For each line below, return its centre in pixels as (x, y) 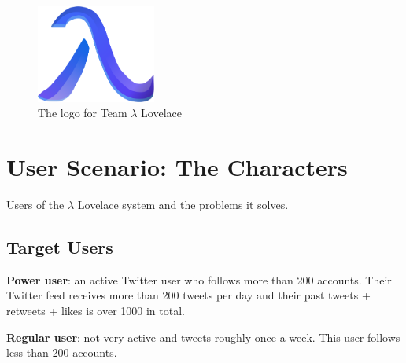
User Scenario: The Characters (177, 167)
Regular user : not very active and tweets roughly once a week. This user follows (203, 337)
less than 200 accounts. (62, 352)
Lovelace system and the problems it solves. (183, 205)
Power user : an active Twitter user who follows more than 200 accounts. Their (199, 279)
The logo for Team (83, 113)
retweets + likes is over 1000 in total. (96, 311)
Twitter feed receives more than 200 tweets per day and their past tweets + (188, 295)
